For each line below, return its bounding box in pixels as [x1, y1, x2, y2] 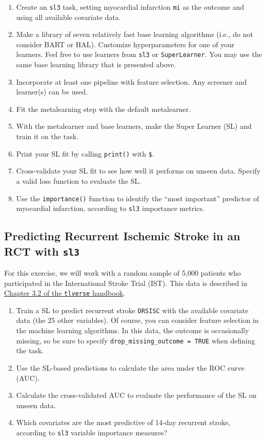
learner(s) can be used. [16, 86, 88, 97]
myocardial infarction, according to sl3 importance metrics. [16, 203, 204, 214]
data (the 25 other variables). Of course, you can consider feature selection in [16, 315, 259, 325]
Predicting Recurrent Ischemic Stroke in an [4, 228, 240, 244]
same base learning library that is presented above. [16, 59, 176, 70]
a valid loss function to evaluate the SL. [16, 175, 141, 186]
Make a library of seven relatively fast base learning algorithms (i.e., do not [16, 29, 253, 40]
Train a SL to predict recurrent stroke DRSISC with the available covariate [16, 304, 249, 315]
